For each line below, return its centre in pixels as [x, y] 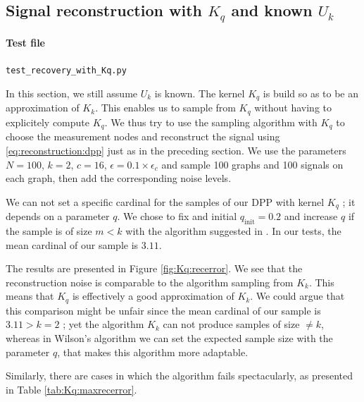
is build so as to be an [311, 93]
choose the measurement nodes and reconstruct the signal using [143, 136]
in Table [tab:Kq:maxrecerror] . [71, 389]
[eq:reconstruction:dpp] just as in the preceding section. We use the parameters [176, 150]
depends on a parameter [58, 216]
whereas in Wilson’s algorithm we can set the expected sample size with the [169, 338]
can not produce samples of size [231, 324]
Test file [25, 43]
